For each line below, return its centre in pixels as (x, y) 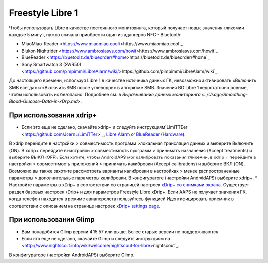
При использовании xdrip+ (53, 116)
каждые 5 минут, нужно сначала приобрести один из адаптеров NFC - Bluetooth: (95, 34)
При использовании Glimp (52, 220)
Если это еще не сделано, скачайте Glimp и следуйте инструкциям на (96, 238)
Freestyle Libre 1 (44, 13)
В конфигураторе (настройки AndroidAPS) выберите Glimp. (72, 255)
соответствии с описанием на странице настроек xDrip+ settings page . (85, 206)
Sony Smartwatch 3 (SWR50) (52, 64)
